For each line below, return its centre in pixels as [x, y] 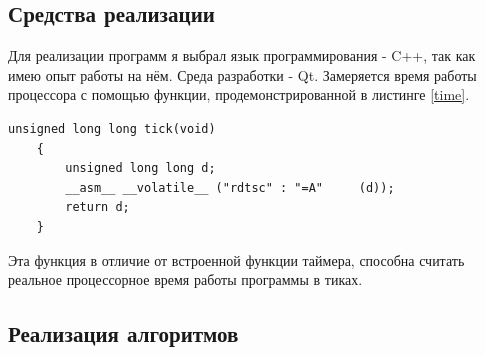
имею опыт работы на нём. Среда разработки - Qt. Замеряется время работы [242, 74]
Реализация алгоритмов [123, 333]
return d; [97, 207]
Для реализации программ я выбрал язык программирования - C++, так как [242, 55]
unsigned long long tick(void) [112, 128]
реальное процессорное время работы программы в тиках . [185, 279]
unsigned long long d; [140, 168]
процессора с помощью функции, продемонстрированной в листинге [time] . [239, 94]
